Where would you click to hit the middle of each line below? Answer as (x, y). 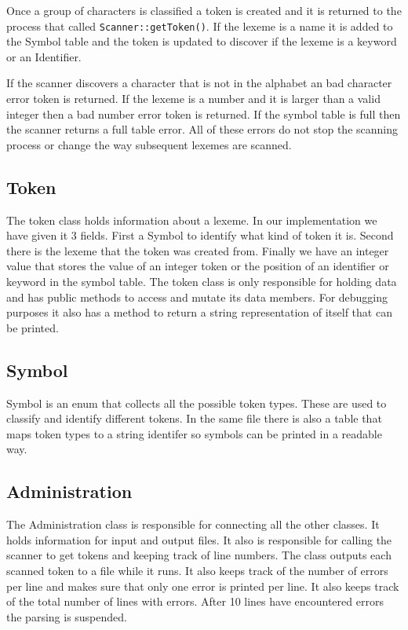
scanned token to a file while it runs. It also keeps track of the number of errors (197, 570)
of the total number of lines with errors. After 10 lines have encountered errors (195, 601)
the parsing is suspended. (67, 616)
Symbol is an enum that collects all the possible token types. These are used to (197, 403)
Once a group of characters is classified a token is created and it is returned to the (204, 10)
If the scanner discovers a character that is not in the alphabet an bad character (199, 83)
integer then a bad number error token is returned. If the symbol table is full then (204, 114)
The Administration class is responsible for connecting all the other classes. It (193, 524)
